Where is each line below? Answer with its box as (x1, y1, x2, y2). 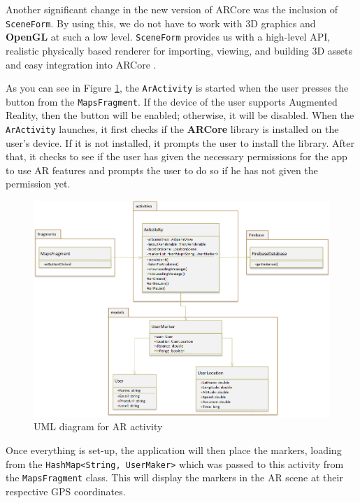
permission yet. (6, 176, 71, 191)
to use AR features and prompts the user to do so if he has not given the (6, 162, 318, 177)
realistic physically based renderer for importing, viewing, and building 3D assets (6, 43, 352, 57)
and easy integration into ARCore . (6, 57, 157, 71)
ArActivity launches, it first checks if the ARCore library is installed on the (6, 122, 339, 136)
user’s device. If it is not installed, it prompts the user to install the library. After (6, 135, 354, 150)
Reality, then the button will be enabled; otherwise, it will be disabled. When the (6, 108, 354, 122)
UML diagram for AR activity (34, 419, 163, 434)
